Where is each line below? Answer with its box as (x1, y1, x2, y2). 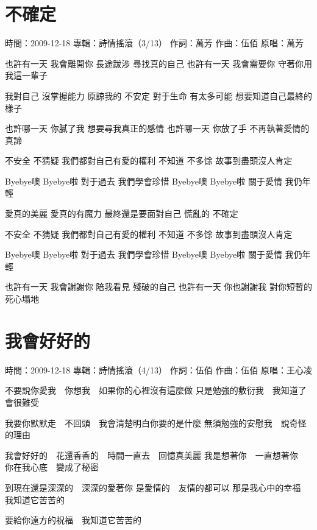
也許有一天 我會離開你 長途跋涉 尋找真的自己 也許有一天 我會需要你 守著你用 (5, 57, 312, 69)
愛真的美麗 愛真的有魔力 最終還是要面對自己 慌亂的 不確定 (5, 207, 238, 220)
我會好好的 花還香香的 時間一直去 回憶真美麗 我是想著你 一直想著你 (5, 448, 298, 461)
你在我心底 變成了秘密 (5, 461, 99, 473)
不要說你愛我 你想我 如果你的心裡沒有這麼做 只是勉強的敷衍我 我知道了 (5, 384, 307, 397)
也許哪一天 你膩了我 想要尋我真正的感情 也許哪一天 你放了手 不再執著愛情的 (5, 122, 310, 135)
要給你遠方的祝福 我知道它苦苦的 (5, 514, 141, 526)
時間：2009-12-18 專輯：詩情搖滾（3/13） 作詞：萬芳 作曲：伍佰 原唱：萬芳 (5, 37, 304, 49)
